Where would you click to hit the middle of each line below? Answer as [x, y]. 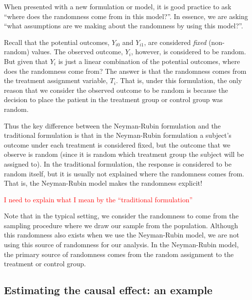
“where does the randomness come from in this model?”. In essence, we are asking [126, 16]
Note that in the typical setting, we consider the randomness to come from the [121, 216]
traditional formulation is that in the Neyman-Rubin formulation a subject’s [118, 135]
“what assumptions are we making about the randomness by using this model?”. [124, 26]
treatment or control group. [45, 264]
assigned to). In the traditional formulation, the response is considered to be [118, 163]
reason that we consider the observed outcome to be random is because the [116, 90]
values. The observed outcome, [77, 52]
